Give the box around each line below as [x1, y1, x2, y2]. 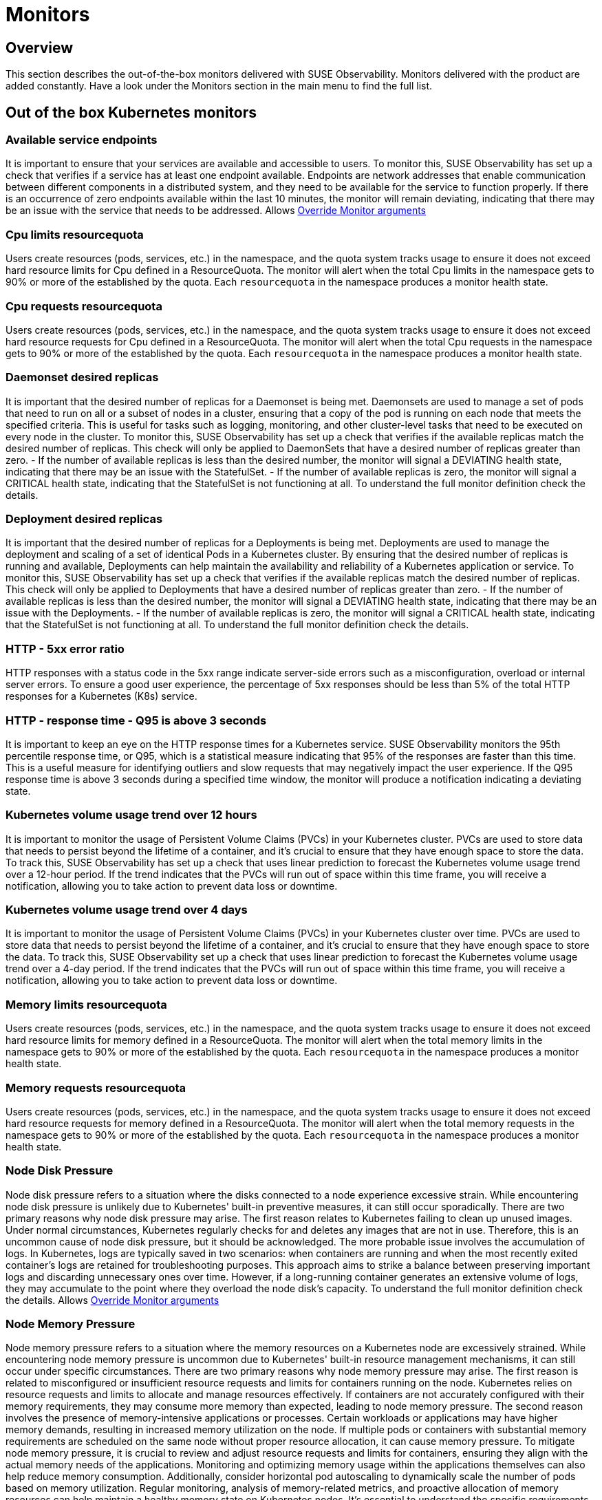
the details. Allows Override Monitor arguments [6, 1294, 219, 1306]
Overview [6, 39, 74, 56]
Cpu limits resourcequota [6, 227, 144, 242]
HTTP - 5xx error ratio [6, 641, 125, 656]
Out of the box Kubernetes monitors [6, 103, 257, 121]
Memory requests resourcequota [6, 1080, 186, 1095]
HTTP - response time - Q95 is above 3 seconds [6, 713, 267, 727]
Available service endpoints [6, 133, 158, 147]
